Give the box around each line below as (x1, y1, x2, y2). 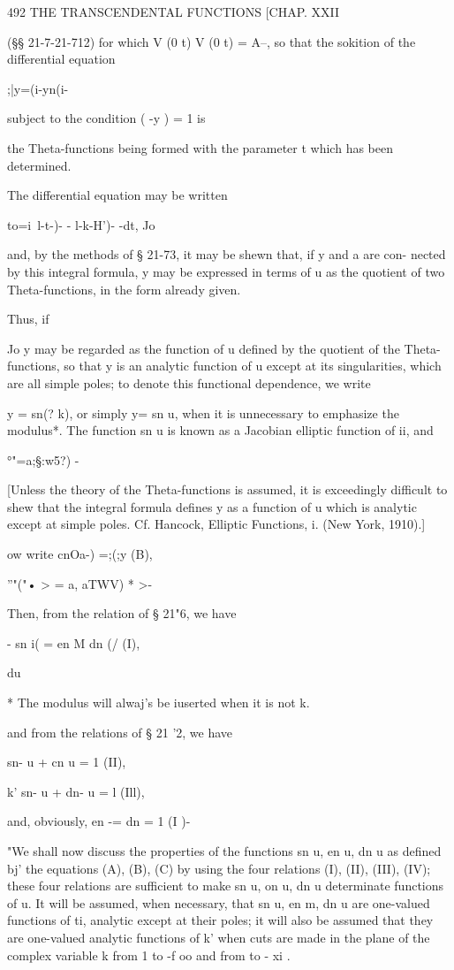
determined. (7, 156, 72, 174)
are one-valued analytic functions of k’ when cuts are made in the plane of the (7, 928, 430, 946)
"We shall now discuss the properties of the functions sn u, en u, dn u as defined (7, 842, 442, 859)
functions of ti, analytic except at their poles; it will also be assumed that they (7, 911, 434, 929)
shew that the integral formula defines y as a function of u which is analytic (7, 497, 417, 516)
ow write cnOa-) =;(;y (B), (7, 545, 153, 563)
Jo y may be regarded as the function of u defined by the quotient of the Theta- (7, 339, 441, 357)
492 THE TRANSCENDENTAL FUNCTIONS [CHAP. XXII (7, 3, 340, 20)
